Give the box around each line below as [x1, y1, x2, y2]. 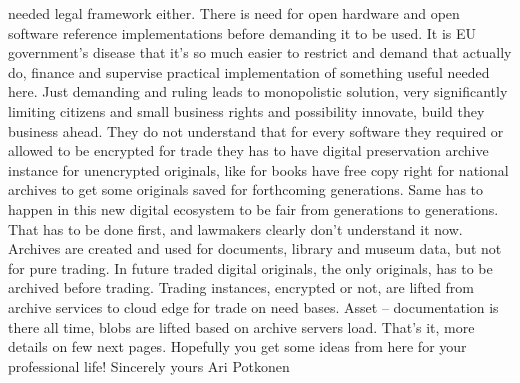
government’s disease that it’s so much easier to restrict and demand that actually [8, 42, 512, 63]
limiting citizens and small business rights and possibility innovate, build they [8, 100, 485, 121]
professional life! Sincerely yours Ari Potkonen [8, 355, 290, 376]
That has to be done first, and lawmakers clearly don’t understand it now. [8, 218, 463, 239]
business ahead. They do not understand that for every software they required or [8, 120, 504, 141]
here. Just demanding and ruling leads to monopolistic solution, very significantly [8, 81, 508, 102]
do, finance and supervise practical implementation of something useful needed [8, 61, 490, 82]
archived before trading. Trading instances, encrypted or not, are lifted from [8, 277, 475, 298]
